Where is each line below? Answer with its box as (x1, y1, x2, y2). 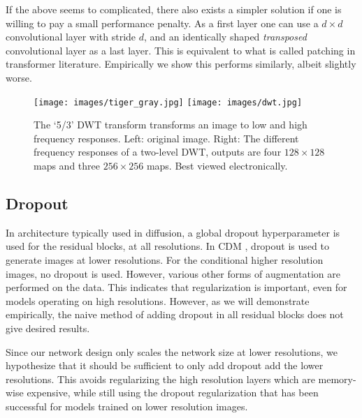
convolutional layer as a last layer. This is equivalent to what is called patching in (6, 43, 356, 57)
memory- (318, 371, 356, 386)
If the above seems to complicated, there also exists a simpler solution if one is (6, 2, 342, 16)
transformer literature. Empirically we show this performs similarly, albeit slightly (6, 57, 356, 71)
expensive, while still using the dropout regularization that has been (27, 385, 319, 400)
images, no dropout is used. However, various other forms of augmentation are (6, 266, 340, 281)
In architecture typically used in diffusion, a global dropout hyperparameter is (6, 225, 340, 239)
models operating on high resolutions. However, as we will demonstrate (6, 293, 310, 308)
